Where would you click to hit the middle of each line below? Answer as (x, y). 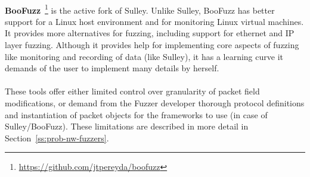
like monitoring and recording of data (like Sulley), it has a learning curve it (144, 56)
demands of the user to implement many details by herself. (112, 68)
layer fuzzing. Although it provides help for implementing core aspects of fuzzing (152, 45)
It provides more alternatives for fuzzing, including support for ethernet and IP (150, 33)
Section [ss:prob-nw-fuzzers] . (57, 138)
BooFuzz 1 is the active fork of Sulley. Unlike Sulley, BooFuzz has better (140, 9)
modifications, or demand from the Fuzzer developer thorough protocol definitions (155, 103)
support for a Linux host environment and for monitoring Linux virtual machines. (154, 21)
